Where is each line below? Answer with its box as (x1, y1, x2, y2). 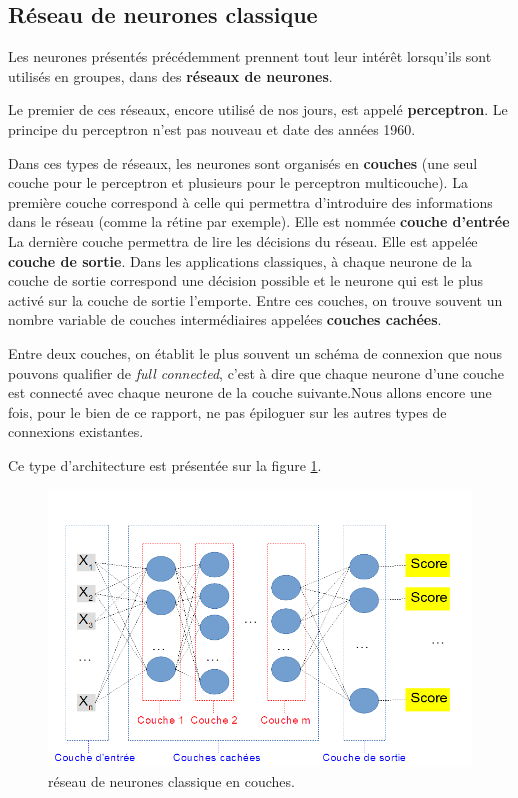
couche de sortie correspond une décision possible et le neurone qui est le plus (8, 270, 484, 291)
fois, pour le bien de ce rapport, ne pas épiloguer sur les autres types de (8, 401, 447, 422)
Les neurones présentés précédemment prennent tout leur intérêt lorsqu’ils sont (8, 46, 492, 67)
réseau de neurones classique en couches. (48, 770, 295, 791)
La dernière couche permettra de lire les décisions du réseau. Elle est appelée (8, 230, 478, 251)
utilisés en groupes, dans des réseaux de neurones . (8, 65, 333, 86)
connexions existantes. (8, 421, 144, 442)
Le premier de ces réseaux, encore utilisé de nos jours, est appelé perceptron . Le (8, 99, 508, 120)
